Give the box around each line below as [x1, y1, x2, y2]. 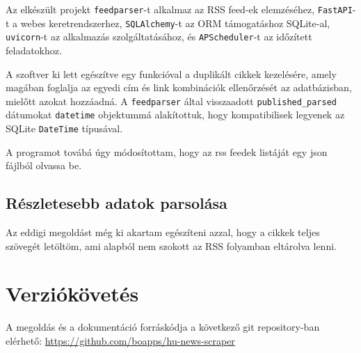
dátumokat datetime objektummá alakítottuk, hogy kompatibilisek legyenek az [6, 107, 345, 122]
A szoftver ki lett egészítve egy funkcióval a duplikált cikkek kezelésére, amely [6, 66, 337, 81]
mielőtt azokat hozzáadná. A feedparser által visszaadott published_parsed [6, 93, 337, 108]
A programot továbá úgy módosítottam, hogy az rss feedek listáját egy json [6, 144, 328, 159]
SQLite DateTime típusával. [6, 121, 123, 136]
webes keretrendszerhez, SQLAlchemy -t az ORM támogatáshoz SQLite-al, [20, 15, 330, 30]
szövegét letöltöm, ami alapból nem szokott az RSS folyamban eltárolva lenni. [6, 238, 337, 253]
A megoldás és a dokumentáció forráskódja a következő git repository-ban [6, 320, 320, 334]
